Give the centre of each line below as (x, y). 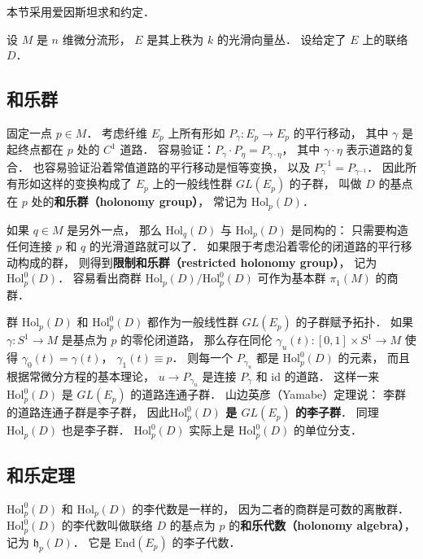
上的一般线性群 (192, 183)
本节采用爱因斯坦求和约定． (81, 11)
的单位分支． (327, 430)
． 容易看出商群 (100, 278)
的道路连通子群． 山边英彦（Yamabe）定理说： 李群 (268, 394)
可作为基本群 (292, 278)
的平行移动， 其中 (341, 132)
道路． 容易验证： (168, 149)
